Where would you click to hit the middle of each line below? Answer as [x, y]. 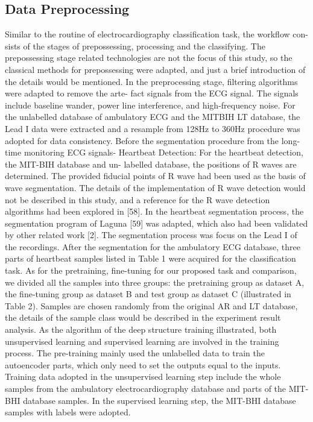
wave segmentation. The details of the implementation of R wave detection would [155, 187]
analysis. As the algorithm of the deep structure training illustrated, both [141, 329]
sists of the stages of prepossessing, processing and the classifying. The [135, 46]
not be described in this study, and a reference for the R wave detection [138, 199]
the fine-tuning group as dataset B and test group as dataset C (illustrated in [148, 294]
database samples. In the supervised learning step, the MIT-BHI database [160, 400]
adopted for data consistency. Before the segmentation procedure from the [142, 140]
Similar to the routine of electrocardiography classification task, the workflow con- [156, 34]
